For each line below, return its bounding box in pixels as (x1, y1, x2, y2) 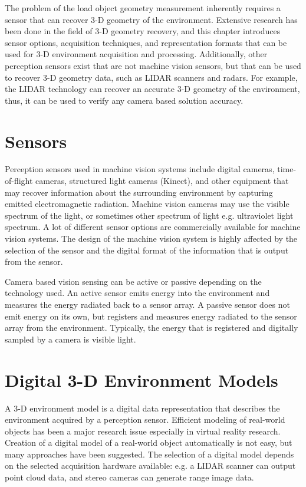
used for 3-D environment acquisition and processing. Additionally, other (5, 48, 268, 60)
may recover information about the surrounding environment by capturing (5, 186, 273, 198)
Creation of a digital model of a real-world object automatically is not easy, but (5, 436, 292, 449)
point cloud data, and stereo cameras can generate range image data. (5, 471, 254, 483)
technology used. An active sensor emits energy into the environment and (5, 287, 270, 299)
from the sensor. (5, 255, 63, 268)
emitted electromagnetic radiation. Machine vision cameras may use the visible (5, 198, 289, 210)
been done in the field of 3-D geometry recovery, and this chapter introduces (5, 25, 281, 37)
